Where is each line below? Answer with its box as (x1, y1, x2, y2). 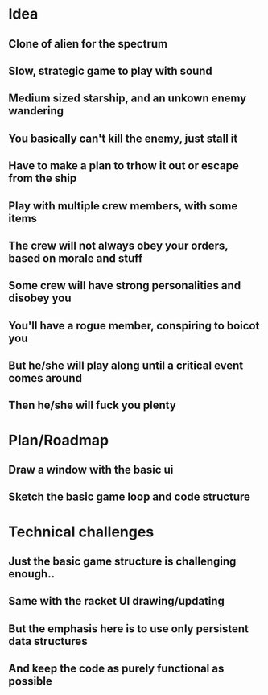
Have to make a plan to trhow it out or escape (8, 159, 239, 173)
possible (8, 674, 52, 689)
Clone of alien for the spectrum (8, 37, 167, 51)
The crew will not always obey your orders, (8, 238, 229, 252)
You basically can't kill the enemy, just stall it (8, 131, 238, 145)
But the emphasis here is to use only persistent (8, 622, 249, 635)
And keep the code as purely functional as (8, 662, 225, 676)
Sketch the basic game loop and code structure (8, 490, 251, 504)
